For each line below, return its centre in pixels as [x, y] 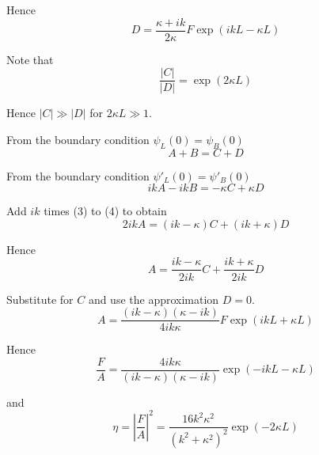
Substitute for [40, 299]
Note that [30, 59]
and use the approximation [154, 299]
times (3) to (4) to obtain [105, 211]
